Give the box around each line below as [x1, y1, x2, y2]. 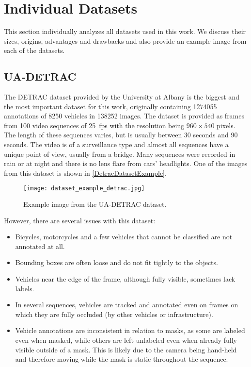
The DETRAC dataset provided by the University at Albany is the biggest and [4, 92, 239, 102]
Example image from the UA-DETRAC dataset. [23, 199, 167, 209]
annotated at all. [15, 241, 65, 251]
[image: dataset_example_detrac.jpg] [23, 185, 145, 192]
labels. [15, 283, 34, 293]
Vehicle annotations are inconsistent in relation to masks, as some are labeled [15, 325, 245, 335]
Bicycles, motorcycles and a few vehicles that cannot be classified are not [15, 232, 233, 242]
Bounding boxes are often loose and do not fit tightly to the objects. [15, 257, 218, 267]
